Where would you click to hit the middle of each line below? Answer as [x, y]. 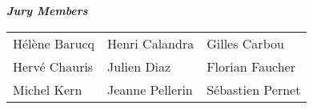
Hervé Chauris [53, 66]
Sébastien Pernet [254, 89]
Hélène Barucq [54, 43]
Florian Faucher [251, 66]
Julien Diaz [139, 66]
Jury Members [47, 10]
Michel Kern [48, 89]
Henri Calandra [151, 43]
